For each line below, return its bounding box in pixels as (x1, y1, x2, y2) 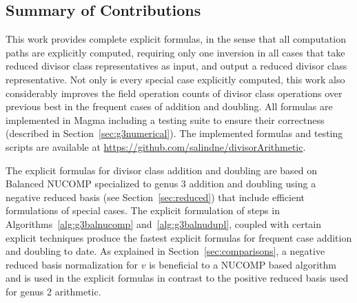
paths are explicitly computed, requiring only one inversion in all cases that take (6, 45, 345, 59)
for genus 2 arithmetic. (6, 284, 101, 298)
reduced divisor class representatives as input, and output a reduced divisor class (6, 59, 347, 73)
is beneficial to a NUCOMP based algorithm (149, 257, 336, 271)
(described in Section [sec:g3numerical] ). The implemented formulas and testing (6, 126, 343, 140)
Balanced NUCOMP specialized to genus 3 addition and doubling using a (6, 176, 316, 191)
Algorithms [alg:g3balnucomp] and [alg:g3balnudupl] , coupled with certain (6, 216, 322, 231)
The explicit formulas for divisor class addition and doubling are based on (6, 163, 318, 177)
